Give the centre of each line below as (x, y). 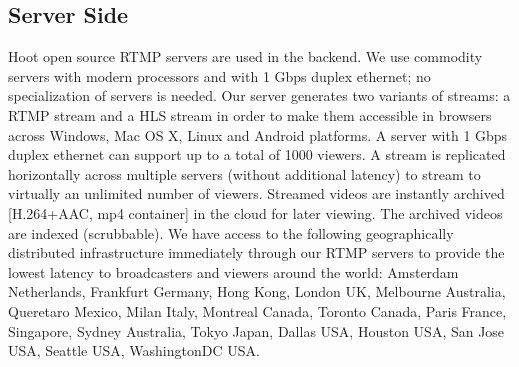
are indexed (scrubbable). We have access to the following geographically (231, 232)
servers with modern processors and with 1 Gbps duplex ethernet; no (219, 75)
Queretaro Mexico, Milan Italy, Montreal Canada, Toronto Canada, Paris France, (257, 310)
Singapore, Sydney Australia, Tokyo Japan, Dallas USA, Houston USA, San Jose (256, 330)
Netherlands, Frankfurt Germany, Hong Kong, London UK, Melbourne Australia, (257, 291)
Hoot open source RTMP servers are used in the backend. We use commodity (245, 56)
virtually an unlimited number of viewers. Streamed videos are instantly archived (256, 193)
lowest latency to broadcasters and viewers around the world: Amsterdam (233, 271)
